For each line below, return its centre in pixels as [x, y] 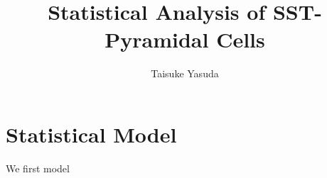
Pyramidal [157, 39]
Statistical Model [91, 134]
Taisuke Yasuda [185, 73]
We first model [38, 168]
